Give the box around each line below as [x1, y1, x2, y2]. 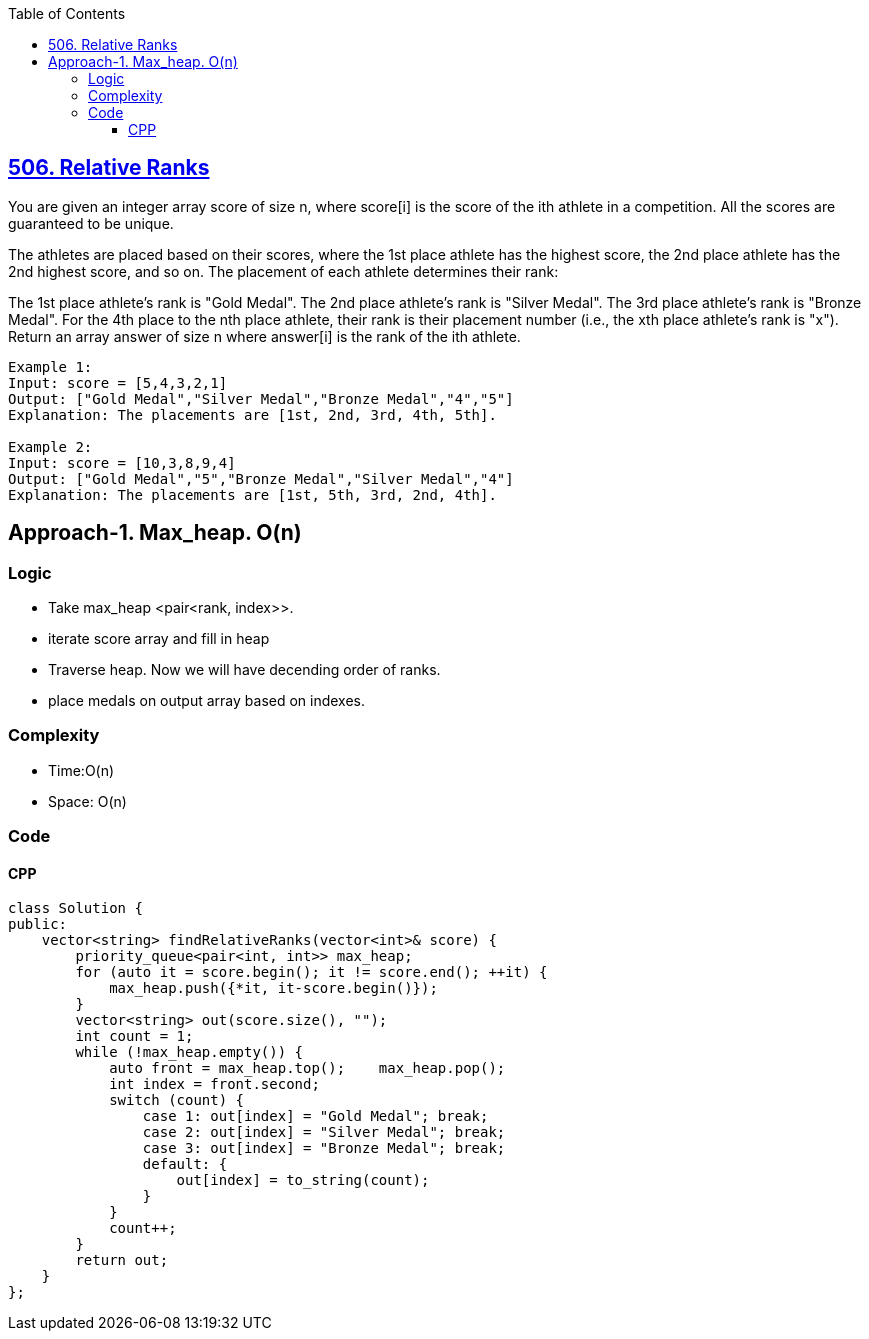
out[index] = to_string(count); [176, 1172, 430, 1189]
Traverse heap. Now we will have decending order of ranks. [48, 661, 441, 679]
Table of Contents [8, 5, 126, 22]
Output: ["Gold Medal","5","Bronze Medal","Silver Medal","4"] [8, 470, 514, 487]
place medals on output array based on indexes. [48, 692, 366, 710]
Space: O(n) [48, 792, 127, 810]
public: [8, 916, 68, 933]
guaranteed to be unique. [8, 214, 174, 232]
